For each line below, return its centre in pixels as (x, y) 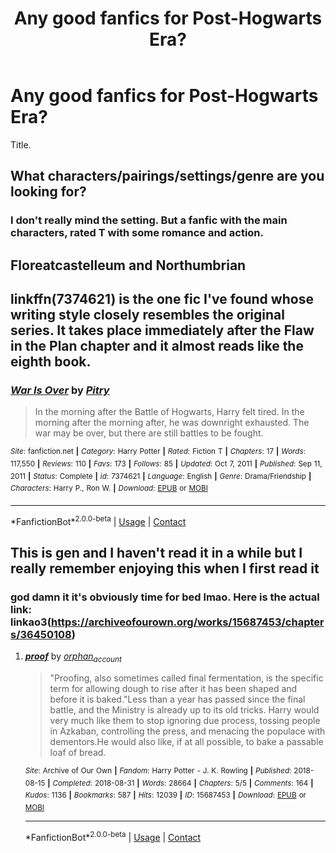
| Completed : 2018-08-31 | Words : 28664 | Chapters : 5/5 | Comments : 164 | (180, 783)
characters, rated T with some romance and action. (137, 233)
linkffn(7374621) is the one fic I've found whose (162, 299)
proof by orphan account (73, 657)
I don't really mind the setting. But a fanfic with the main (149, 220)
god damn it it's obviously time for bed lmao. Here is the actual (165, 597)
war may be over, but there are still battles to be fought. (149, 433)
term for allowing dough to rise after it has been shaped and (173, 689)
